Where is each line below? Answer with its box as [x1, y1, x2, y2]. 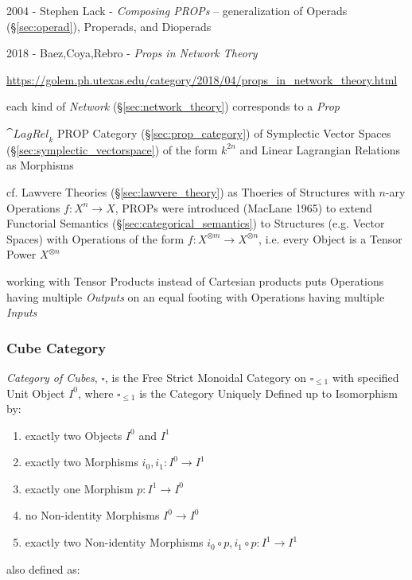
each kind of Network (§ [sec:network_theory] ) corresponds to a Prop [6, 98, 340, 115]
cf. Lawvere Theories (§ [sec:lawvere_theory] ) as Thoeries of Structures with [6, 183, 375, 200]
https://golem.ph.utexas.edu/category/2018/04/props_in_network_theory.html [6, 71, 398, 88]
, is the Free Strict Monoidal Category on [104, 368, 307, 385]
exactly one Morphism [25, 480, 134, 496]
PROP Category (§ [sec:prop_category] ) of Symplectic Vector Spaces [57, 124, 391, 141]
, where [78, 384, 114, 401]
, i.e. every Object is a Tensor [258, 230, 402, 247]
